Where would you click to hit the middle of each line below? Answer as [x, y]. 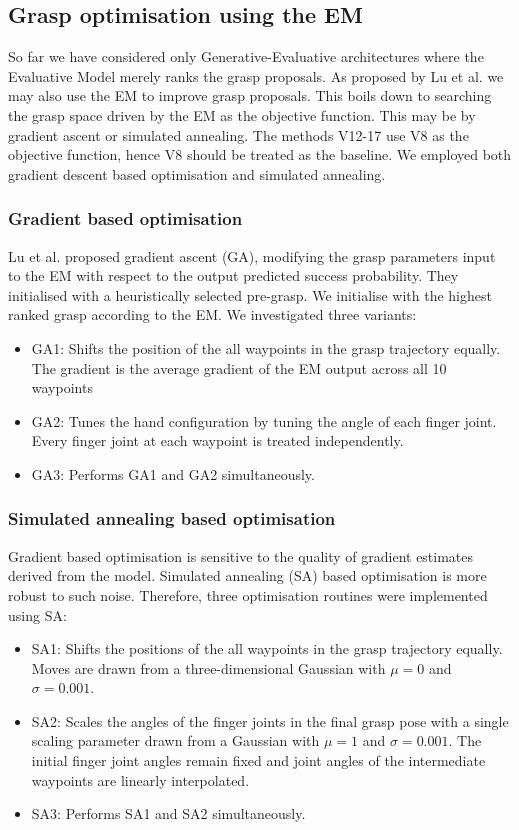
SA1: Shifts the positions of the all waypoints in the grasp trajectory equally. [267, 648]
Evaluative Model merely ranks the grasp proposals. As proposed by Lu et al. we [256, 75]
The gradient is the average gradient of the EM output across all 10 [239, 367]
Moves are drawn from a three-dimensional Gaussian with [208, 667]
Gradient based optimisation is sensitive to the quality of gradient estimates [241, 555]
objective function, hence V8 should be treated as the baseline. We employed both [260, 154]
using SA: [37, 614]
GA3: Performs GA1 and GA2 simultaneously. [173, 473]
